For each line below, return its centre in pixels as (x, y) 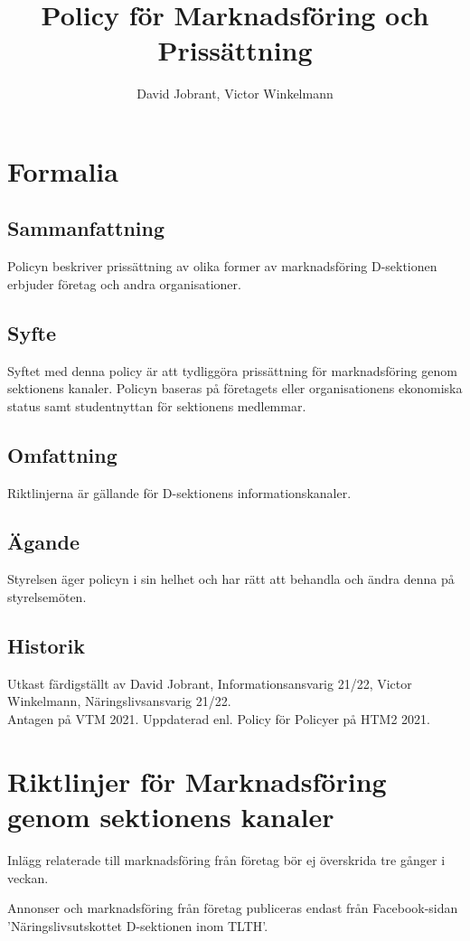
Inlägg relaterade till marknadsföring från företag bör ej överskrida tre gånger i (226, 859)
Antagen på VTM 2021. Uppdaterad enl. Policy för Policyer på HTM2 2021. (219, 719)
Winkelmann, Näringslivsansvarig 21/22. (119, 701)
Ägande (43, 541)
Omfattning (62, 454)
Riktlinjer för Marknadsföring (197, 781)
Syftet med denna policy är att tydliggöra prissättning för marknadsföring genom (232, 370)
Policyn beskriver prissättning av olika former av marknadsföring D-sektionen (222, 266)
